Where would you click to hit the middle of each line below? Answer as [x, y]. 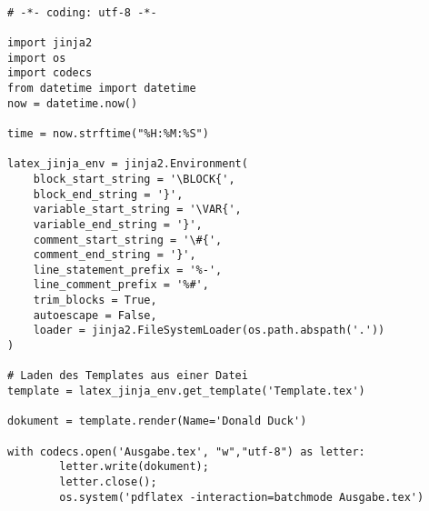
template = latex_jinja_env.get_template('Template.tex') [186, 391]
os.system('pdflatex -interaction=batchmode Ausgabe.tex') [242, 497]
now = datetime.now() [73, 103]
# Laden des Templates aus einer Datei [128, 376]
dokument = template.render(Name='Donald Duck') [157, 421]
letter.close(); [108, 482]
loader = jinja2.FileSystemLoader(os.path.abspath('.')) [209, 331]
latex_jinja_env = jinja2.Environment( [128, 164]
